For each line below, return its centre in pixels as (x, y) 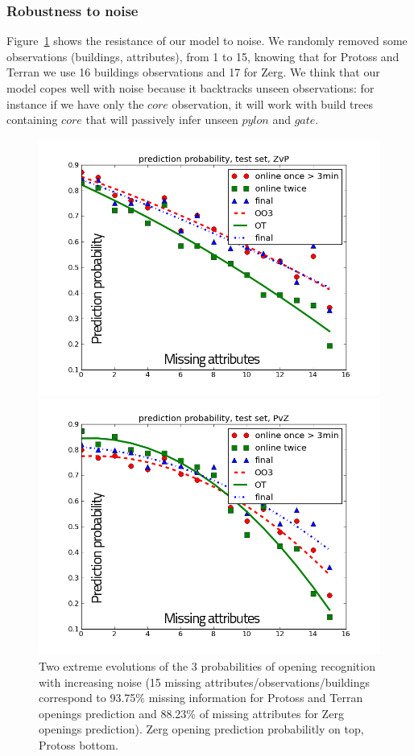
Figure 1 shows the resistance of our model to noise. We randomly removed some (207, 41)
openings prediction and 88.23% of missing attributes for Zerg (191, 713)
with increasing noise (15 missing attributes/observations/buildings (205, 682)
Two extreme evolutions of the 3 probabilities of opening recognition (207, 665)
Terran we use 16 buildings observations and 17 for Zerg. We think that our (193, 72)
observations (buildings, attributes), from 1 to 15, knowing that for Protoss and (203, 56)
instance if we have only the (75, 103)
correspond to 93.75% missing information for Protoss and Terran (201, 698)
